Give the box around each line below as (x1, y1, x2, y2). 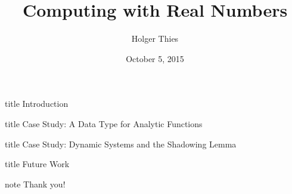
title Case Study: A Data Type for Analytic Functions (5, 117, 203, 130)
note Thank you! (5, 177, 66, 190)
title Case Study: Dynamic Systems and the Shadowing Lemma (5, 137, 237, 150)
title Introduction (5, 97, 69, 110)
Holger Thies (131, 32, 179, 45)
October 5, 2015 (126, 52, 184, 64)
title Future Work (5, 158, 70, 170)
